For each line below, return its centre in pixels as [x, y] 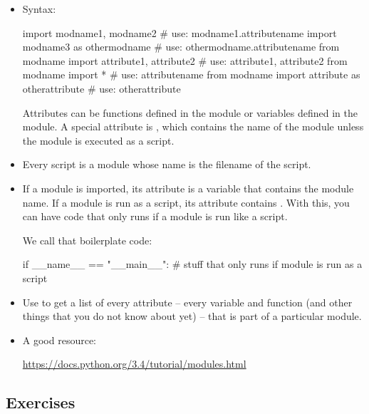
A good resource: [59, 340]
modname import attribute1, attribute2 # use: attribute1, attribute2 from [185, 60]
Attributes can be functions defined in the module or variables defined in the [190, 112]
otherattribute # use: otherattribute [102, 88]
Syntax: [39, 9]
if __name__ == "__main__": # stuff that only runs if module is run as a [192, 264]
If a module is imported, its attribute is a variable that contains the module [188, 188]
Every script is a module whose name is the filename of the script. [167, 164]
